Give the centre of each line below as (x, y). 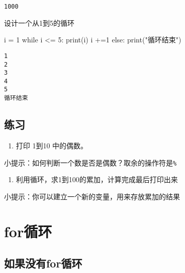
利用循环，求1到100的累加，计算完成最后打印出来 (97, 179)
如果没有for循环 (43, 263)
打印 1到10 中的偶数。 (52, 145)
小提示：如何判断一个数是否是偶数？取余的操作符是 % (90, 162)
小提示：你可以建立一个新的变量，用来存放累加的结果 (92, 196)
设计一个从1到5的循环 (39, 22)
